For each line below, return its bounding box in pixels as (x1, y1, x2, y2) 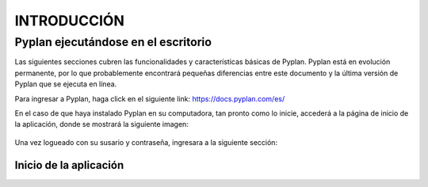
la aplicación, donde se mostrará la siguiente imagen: (14, 120, 189, 129)
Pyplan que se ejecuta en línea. (14, 79, 117, 89)
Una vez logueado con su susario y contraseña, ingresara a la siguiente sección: (14, 137, 277, 147)
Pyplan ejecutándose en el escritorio (14, 35, 212, 49)
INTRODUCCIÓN (14, 12, 124, 29)
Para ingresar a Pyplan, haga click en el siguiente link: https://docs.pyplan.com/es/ (14, 93, 285, 103)
